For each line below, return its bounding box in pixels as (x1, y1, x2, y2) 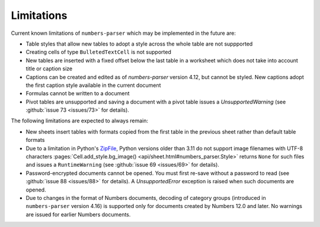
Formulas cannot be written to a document (25, 90, 130, 97)
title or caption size (25, 65, 73, 72)
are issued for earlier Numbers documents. (25, 210, 131, 218)
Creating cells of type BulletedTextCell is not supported (25, 48, 171, 56)
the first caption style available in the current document (25, 82, 161, 89)
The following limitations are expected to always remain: (11, 117, 148, 124)
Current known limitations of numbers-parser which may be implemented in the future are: (11, 30, 236, 37)
